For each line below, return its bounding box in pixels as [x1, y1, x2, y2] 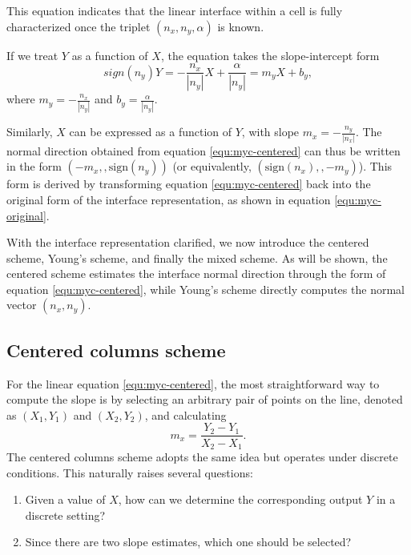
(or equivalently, [172, 158, 252, 175]
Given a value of [25, 491, 106, 508]
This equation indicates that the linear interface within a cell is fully [6, 2, 343, 18]
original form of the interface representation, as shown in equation [6, 191, 331, 207]
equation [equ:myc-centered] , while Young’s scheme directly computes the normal [6, 280, 405, 297]
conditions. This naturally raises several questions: [6, 464, 253, 481]
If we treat [6, 46, 58, 63]
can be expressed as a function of [69, 123, 232, 140]
